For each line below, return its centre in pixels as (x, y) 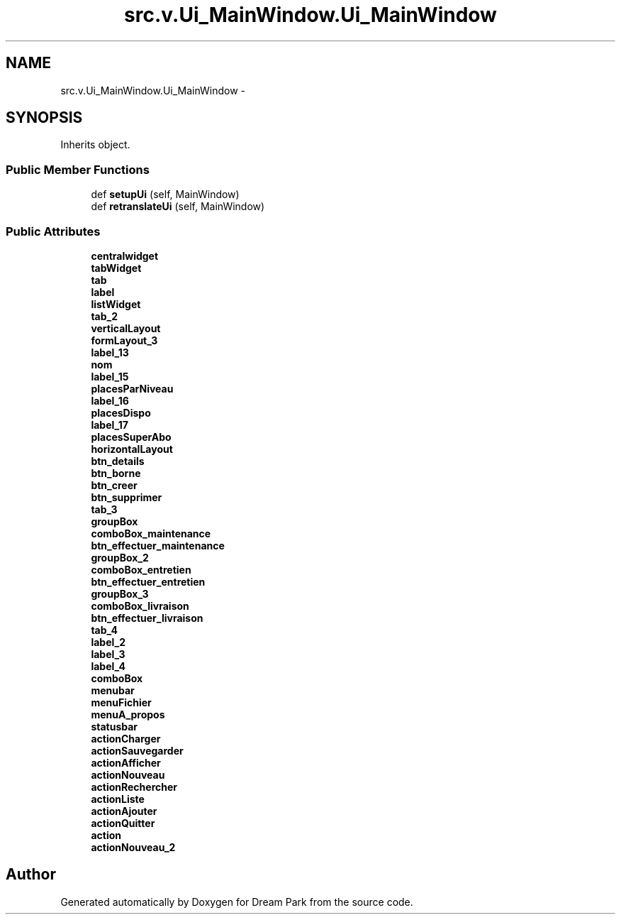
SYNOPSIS (44, 118)
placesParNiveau (132, 388)
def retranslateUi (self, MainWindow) (178, 207)
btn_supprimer (127, 497)
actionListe (118, 799)
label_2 (108, 642)
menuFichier (121, 702)
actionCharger (126, 738)
